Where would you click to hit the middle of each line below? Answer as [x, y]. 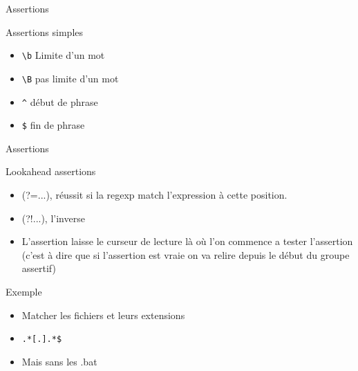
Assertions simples [45, 31]
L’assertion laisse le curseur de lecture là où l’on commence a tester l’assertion [187, 241]
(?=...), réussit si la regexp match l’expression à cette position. [154, 194]
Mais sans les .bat [59, 361]
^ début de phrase [60, 101]
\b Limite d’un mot [63, 55]
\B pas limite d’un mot [70, 78]
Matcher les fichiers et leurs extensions [103, 315]
